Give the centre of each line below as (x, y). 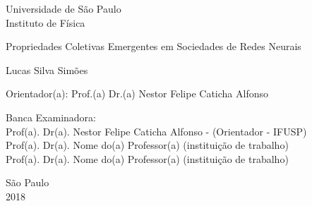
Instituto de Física (46, 22)
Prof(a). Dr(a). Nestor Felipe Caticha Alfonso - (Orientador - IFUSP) (156, 131)
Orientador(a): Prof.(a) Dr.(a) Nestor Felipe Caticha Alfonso (137, 93)
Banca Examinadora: (51, 117)
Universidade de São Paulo (64, 8)
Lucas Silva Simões (47, 69)
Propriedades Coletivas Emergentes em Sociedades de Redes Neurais (154, 46)
